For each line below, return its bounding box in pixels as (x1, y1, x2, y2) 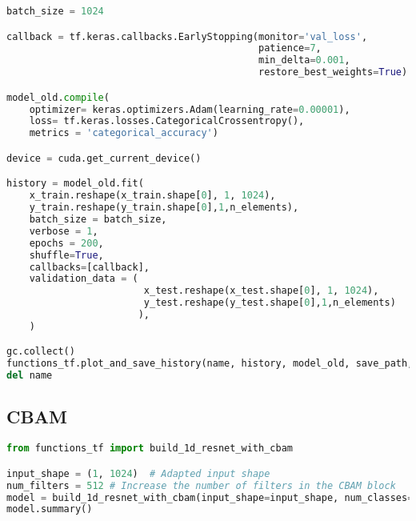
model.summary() (6, 503, 93, 515)
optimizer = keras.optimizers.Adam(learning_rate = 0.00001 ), (29, 103, 350, 115)
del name (6, 370, 53, 382)
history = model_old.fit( (6, 178, 144, 190)
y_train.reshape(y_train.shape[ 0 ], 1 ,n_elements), (29, 202, 299, 214)
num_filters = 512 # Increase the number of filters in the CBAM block (6, 479, 396, 491)
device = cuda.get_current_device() (6, 152, 202, 164)
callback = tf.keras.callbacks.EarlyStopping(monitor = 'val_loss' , (6, 30, 368, 42)
